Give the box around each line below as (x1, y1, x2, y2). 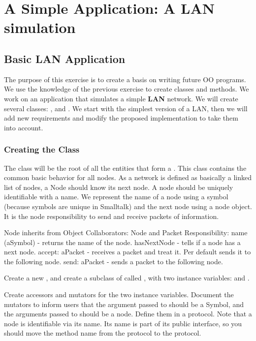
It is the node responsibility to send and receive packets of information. (4, 211, 219, 221)
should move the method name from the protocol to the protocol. (4, 328, 201, 338)
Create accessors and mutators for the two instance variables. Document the (4, 289, 234, 300)
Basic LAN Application (4, 51, 126, 66)
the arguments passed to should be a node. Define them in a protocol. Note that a (4, 309, 252, 319)
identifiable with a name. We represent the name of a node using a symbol (4, 191, 228, 202)
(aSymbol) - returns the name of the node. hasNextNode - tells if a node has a (4, 237, 241, 247)
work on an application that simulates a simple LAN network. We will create (4, 93, 238, 103)
